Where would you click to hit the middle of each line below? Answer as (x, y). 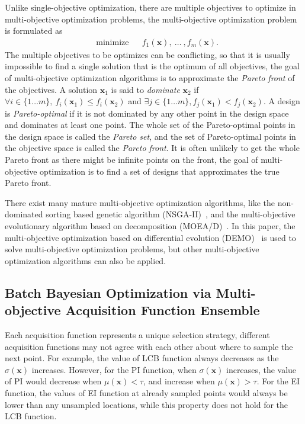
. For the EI (278, 381)
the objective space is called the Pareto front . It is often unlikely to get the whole (152, 148)
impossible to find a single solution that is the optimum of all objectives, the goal (152, 66)
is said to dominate (145, 89)
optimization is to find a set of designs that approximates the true (160, 171)
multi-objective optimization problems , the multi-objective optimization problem (151, 19)
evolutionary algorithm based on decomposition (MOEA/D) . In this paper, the (150, 225)
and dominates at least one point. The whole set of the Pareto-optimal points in (150, 125)
